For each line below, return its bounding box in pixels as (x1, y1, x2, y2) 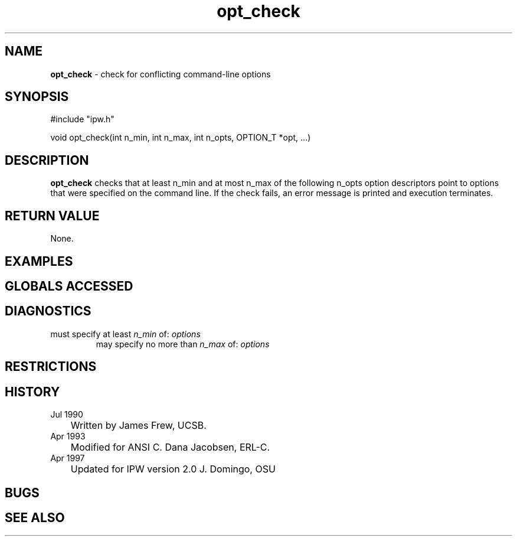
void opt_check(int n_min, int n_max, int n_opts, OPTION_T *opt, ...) (50, 132, 311, 143)
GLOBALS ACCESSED (5, 278, 133, 294)
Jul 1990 (50, 409, 83, 420)
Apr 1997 (50, 453, 85, 464)
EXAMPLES (5, 253, 73, 269)
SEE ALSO (5, 510, 65, 525)
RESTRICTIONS (5, 359, 97, 374)
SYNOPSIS (5, 89, 69, 105)
